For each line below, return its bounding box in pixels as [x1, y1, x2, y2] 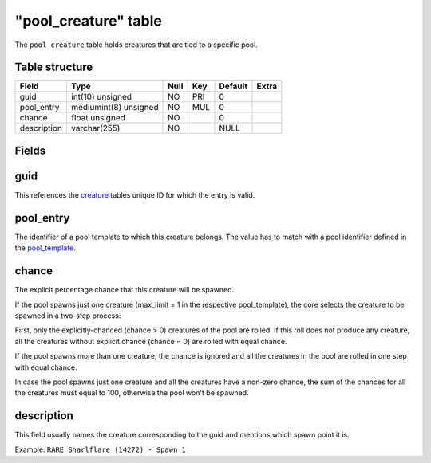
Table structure [14, 61, 93, 74]
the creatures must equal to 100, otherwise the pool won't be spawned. [14, 388, 249, 398]
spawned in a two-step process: [14, 311, 121, 320]
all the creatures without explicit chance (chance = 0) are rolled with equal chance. [14, 336, 287, 346]
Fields [14, 143, 46, 157]
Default [219, 80, 248, 92]
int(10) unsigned [70, 92, 132, 103]
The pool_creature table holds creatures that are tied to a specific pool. [14, 40, 259, 49]
